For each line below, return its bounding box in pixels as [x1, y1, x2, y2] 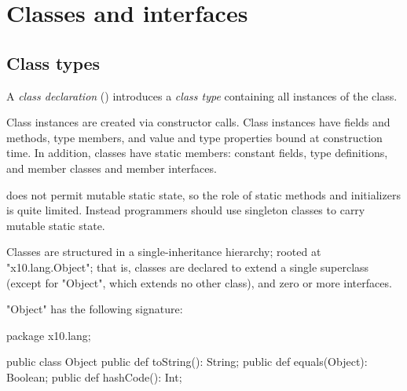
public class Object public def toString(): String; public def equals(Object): [6, 353, 368, 370]
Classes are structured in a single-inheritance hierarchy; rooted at [6, 243, 321, 260]
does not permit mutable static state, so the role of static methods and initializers [6, 186, 401, 203]
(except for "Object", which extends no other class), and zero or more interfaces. [6, 274, 392, 291]
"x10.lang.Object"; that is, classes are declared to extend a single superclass [6, 258, 369, 275]
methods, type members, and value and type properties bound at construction [6, 129, 383, 145]
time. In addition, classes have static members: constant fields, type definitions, [6, 144, 388, 161]
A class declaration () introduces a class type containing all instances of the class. [6, 87, 398, 104]
